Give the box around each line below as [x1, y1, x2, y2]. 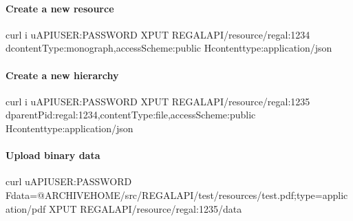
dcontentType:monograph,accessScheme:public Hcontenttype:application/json [6, 41, 332, 55]
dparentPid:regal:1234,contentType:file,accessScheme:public [6, 107, 256, 122]
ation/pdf [6, 201, 46, 215]
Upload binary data [6, 148, 100, 162]
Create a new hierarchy [6, 67, 119, 82]
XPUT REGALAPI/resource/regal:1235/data [49, 201, 242, 215]
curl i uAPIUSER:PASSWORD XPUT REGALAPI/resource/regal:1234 [6, 27, 310, 41]
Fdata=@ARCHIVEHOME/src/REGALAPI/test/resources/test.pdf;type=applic [6, 187, 348, 202]
